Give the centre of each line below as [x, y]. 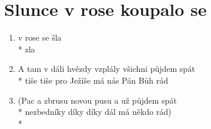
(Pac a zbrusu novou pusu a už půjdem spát [97, 100]
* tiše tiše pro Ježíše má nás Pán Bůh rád [93, 80]
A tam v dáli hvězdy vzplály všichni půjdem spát [106, 69]
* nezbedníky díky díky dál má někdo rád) [95, 112]
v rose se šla [40, 37]
